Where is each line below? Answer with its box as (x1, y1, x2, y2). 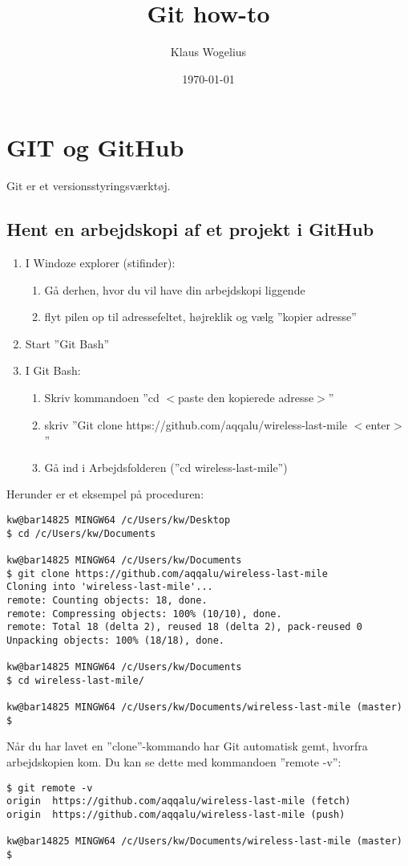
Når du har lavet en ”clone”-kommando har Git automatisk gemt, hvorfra (6, 738, 368, 754)
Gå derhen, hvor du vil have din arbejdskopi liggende (44, 281, 305, 298)
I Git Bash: (25, 362, 81, 379)
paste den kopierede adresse (178, 389, 314, 406)
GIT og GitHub (6, 131, 184, 164)
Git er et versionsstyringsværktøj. (6, 177, 171, 194)
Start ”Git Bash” (25, 335, 110, 352)
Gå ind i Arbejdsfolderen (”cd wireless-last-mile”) (44, 458, 288, 475)
